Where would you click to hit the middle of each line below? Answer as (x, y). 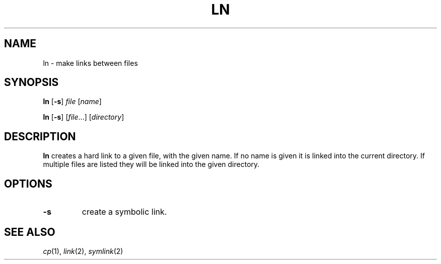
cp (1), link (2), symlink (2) (83, 251)
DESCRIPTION (40, 136)
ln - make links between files (90, 63)
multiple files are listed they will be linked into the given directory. (151, 164)
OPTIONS (28, 184)
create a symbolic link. (124, 212)
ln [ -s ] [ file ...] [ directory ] (84, 117)
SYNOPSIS (31, 82)
